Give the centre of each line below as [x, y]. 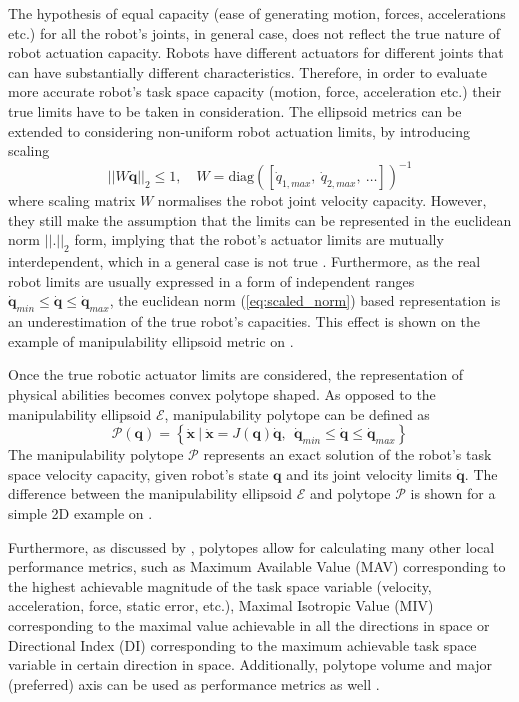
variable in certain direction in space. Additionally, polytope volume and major [250, 664]
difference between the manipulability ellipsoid [150, 493]
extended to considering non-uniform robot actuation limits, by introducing [239, 130]
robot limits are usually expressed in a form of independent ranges [211, 280]
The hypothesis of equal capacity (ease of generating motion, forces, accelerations [257, 13]
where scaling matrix [72, 200]
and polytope [350, 493]
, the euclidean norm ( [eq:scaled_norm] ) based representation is [305, 300]
